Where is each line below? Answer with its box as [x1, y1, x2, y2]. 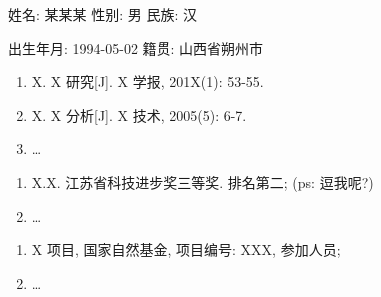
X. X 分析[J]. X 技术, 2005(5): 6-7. [31, 104, 247, 125]
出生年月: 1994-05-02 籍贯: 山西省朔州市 [8, 37, 264, 58]
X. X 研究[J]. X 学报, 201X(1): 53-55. [31, 71, 264, 92]
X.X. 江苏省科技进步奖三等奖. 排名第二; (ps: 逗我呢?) [31, 171, 374, 192]
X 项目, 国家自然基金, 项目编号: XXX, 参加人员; [31, 239, 341, 260]
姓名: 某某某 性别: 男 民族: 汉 [8, 4, 197, 24]
